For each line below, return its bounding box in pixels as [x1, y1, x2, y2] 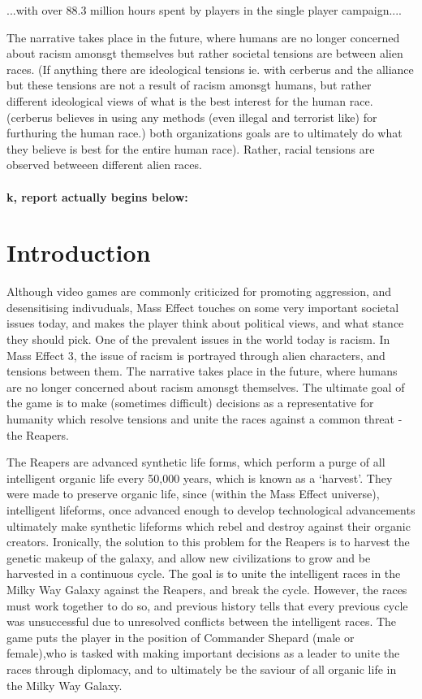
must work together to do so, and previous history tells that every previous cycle [6, 597, 408, 614]
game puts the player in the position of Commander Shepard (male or [6, 628, 355, 645]
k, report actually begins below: [6, 188, 188, 205]
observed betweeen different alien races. [6, 156, 202, 173]
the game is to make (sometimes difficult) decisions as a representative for [6, 394, 374, 411]
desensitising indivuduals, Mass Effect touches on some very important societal [6, 298, 399, 315]
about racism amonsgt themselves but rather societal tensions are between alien [6, 45, 403, 62]
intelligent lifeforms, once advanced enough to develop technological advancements [6, 501, 416, 518]
